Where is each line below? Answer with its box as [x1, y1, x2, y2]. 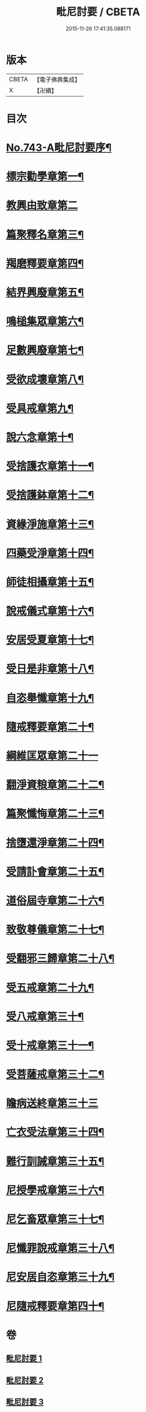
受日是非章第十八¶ [6, 662, 95, 676]
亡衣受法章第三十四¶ [6, 1126, 105, 1139]
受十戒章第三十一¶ [6, 1039, 95, 1052]
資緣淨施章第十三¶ [6, 517, 95, 531]
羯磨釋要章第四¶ [6, 257, 84, 270]
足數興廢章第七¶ [6, 343, 84, 357]
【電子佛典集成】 [33, 75, 81, 84]
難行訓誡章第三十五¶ [6, 1155, 105, 1168]
